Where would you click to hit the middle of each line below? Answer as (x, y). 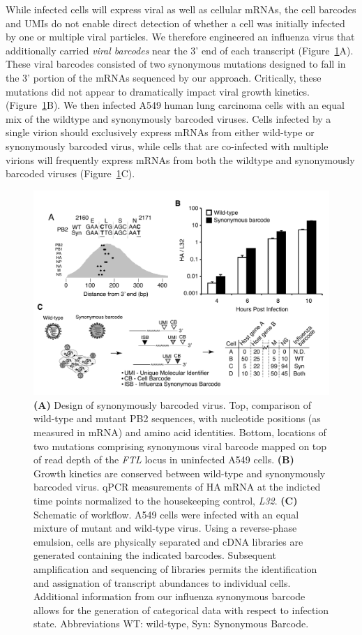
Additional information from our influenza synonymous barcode (169, 596)
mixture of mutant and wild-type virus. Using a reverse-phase (165, 528)
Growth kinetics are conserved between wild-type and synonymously (180, 473)
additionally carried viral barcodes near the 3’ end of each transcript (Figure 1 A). (180, 50)
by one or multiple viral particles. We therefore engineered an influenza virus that (180, 37)
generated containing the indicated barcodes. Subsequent (155, 555)
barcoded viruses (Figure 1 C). (70, 173)
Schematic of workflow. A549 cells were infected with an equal (166, 514)
